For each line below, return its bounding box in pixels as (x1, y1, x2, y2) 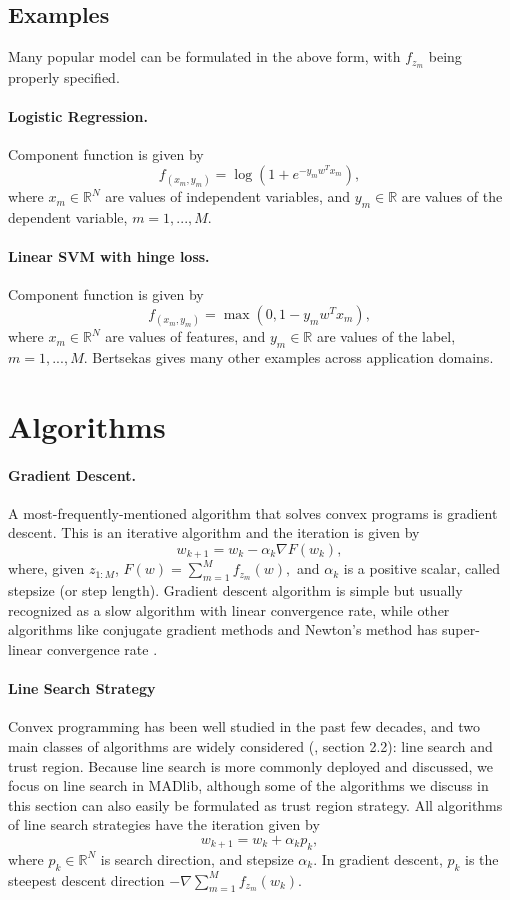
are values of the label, (316, 326, 456, 347)
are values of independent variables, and (105, 186, 351, 207)
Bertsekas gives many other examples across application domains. (92, 347, 494, 367)
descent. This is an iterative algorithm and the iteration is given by (8, 522, 420, 543)
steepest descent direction (8, 869, 165, 890)
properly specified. (8, 67, 120, 88)
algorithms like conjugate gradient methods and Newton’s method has (8, 619, 438, 640)
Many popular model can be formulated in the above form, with (8, 46, 401, 67)
